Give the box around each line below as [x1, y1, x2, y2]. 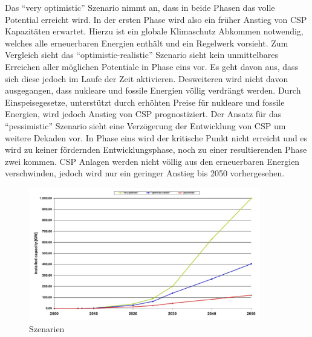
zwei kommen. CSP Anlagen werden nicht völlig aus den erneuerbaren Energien [5, 155, 300, 167]
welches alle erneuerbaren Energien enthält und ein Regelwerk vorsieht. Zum [5, 36, 288, 49]
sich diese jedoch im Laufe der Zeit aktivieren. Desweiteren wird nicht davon [5, 72, 288, 85]
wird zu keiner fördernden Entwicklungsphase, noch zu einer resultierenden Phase [5, 143, 307, 156]
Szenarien [29, 322, 65, 335]
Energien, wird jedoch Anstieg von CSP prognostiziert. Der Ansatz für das [5, 108, 282, 120]
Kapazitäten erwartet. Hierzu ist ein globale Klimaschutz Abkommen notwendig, [5, 25, 304, 37]
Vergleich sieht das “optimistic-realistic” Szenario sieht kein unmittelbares [5, 48, 279, 61]
